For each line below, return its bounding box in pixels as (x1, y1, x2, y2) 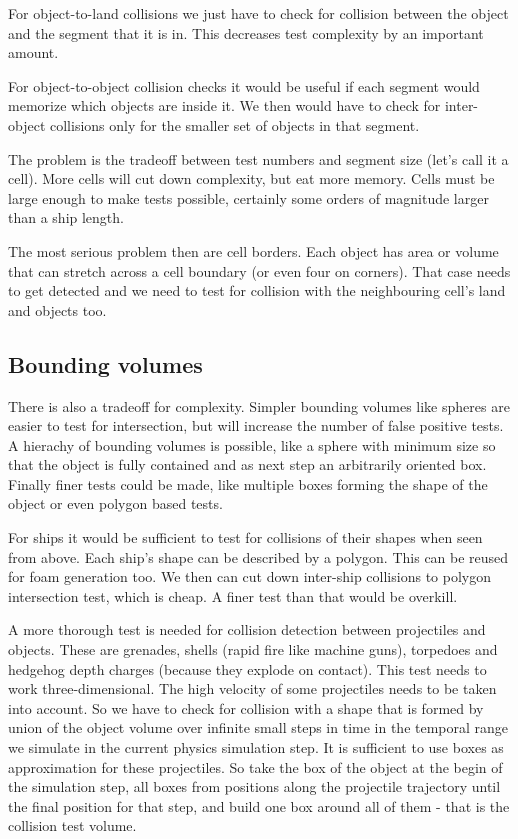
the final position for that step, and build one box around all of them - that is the (8, 795, 510, 816)
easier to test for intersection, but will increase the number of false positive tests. (8, 415, 504, 436)
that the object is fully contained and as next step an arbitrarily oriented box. (8, 454, 487, 475)
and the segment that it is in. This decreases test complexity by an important (8, 22, 484, 43)
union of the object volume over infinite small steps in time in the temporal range (8, 717, 509, 738)
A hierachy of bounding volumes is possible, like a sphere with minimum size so (8, 434, 496, 455)
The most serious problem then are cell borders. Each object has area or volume (8, 240, 499, 261)
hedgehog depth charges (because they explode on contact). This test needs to (8, 658, 487, 679)
